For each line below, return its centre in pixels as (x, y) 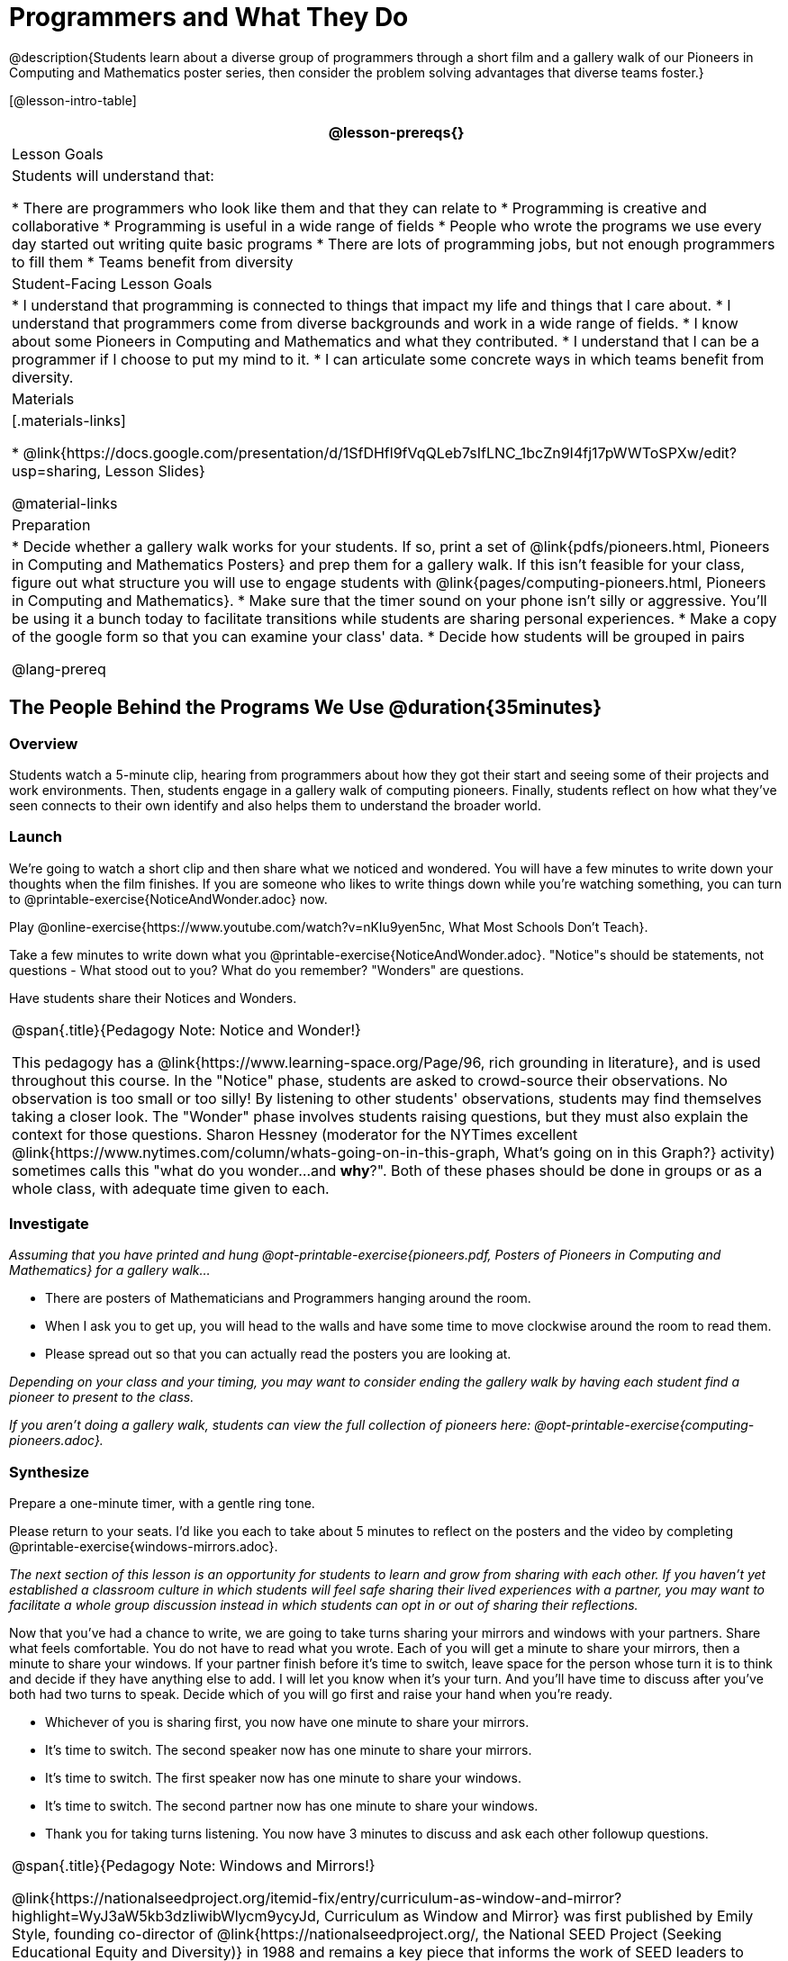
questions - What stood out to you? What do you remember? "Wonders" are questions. (267, 970)
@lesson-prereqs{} (396, 132)
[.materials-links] (69, 420)
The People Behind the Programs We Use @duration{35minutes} (306, 708)
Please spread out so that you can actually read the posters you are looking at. (278, 1354)
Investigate (49, 1224)
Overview (44, 743)
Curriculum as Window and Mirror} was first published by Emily (539, 1916)
